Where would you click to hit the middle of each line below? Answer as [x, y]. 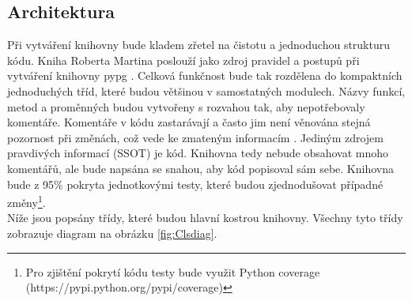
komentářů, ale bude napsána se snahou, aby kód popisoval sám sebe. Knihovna [200, 168]
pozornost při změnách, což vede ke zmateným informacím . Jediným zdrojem [195, 137]
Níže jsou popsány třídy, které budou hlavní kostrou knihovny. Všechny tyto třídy [205, 218]
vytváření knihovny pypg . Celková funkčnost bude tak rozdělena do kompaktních [205, 75]
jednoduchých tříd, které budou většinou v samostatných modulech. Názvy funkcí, [206, 90]
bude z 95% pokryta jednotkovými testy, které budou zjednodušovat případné [195, 184]
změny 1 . [26, 201]
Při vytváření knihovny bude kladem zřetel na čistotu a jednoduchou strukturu [199, 45]
